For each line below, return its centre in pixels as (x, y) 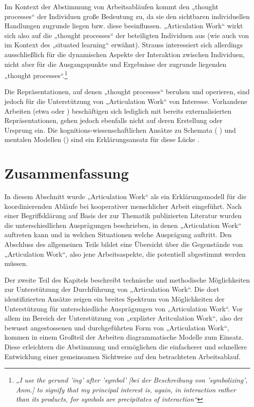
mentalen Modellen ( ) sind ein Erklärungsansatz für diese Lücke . (102, 139)
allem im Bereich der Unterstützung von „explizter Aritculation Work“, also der (124, 318)
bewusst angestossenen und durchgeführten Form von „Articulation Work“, (117, 327)
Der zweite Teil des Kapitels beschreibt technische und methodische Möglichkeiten (127, 279)
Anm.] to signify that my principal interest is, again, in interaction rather (126, 389)
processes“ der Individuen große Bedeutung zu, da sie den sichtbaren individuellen (127, 16)
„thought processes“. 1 (36, 74)
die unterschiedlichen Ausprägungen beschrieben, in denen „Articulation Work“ (123, 225)
